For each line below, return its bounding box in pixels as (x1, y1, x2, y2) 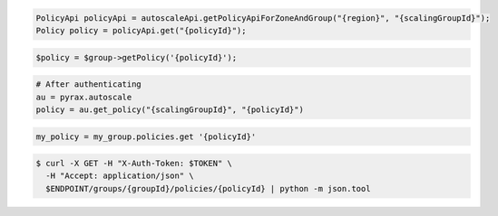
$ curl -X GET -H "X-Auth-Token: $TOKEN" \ (35, 158, 233, 169)
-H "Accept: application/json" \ (45, 171, 194, 181)
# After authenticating (35, 80, 142, 89)
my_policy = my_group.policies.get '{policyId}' (35, 131, 257, 142)
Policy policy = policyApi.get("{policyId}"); (35, 25, 247, 35)
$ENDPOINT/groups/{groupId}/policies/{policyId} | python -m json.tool (45, 183, 371, 193)
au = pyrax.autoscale (35, 91, 132, 102)
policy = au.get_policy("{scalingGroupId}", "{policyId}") (35, 104, 304, 115)
